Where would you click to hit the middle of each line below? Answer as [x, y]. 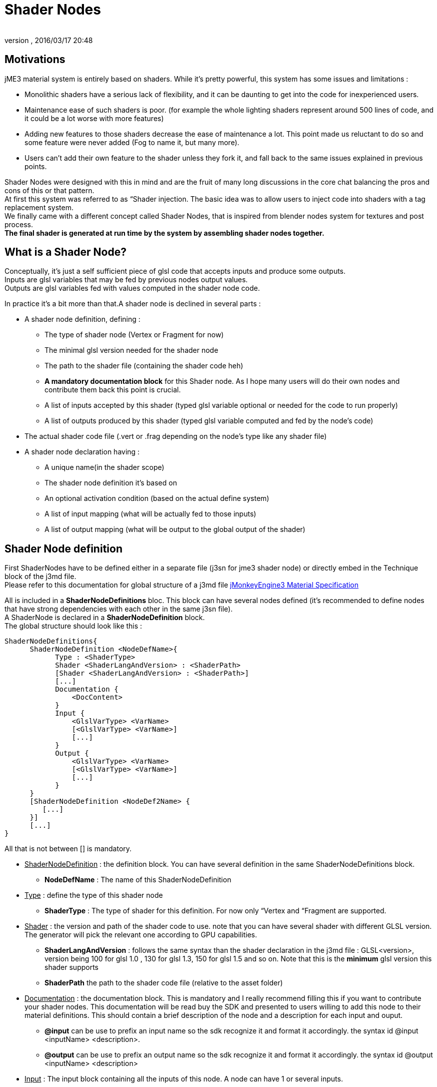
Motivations [35, 60]
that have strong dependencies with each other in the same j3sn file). [119, 609]
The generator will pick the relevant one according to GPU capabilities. [141, 935]
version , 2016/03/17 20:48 [49, 40]
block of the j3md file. [40, 577]
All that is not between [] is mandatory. [68, 849]
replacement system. [39, 207]
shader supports [72, 967]
